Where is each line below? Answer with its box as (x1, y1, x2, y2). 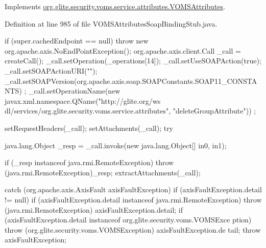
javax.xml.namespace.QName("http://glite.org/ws (5, 95, 161, 106)
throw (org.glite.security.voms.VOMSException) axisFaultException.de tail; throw (5, 224, 261, 235)
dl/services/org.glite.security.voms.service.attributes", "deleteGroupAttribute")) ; (5, 105, 256, 116)
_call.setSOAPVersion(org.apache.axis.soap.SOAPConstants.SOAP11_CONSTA (5, 75, 257, 86)
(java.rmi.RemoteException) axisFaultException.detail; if (5, 204, 183, 215)
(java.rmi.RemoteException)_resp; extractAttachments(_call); (5, 167, 201, 177)
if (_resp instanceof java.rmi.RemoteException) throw (5, 157, 174, 168)
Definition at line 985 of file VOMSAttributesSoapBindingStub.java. (5, 18, 217, 29)
